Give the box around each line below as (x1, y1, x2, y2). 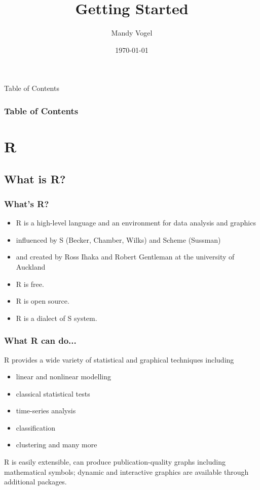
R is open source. (16, 296, 69, 306)
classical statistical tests (16, 388, 90, 399)
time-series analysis (16, 405, 76, 416)
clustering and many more (16, 439, 97, 450)
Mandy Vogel (111, 27, 153, 38)
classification (16, 422, 55, 433)
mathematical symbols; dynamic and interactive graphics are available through (4, 466, 249, 477)
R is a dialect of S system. (16, 312, 97, 323)
